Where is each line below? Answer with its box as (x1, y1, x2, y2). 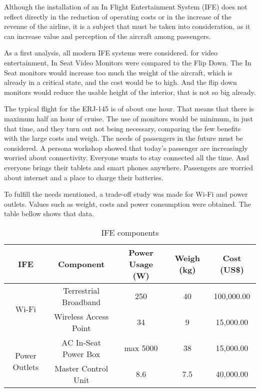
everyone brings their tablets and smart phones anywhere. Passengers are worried (4, 162, 253, 172)
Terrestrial (63, 284, 100, 296)
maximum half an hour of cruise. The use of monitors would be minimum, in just (4, 113, 253, 123)
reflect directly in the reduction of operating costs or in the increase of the (4, 11, 231, 21)
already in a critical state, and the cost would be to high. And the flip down (4, 77, 237, 87)
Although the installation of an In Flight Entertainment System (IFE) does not (4, 1, 247, 11)
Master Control (54, 362, 108, 374)
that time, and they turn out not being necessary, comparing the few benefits (4, 123, 241, 133)
